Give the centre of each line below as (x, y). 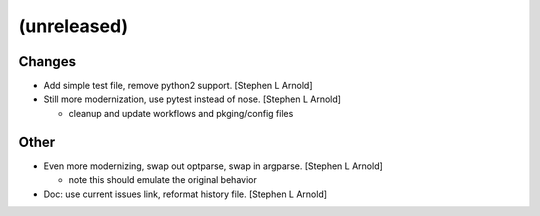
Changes (47, 61)
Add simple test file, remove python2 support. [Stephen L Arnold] (178, 86)
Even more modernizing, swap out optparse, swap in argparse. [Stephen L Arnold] (213, 166)
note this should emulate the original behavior (162, 180)
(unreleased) (73, 26)
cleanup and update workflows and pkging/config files (181, 113)
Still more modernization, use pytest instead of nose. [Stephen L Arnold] (192, 99)
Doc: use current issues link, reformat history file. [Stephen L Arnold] (185, 194)
